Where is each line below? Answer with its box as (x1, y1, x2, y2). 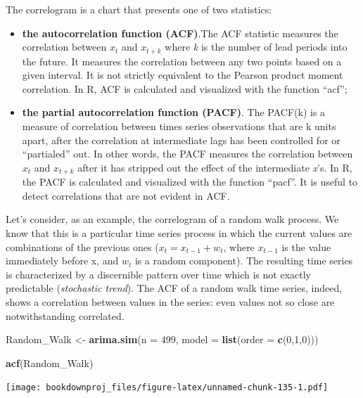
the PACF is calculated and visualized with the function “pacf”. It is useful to (22, 174, 358, 189)
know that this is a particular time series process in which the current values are (6, 226, 352, 240)
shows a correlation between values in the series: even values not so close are (6, 295, 335, 309)
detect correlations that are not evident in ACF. (22, 188, 230, 203)
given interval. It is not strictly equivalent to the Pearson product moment (22, 68, 343, 82)
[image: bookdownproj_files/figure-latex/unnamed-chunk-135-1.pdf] (6, 383, 329, 393)
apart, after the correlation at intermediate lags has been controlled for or (22, 132, 340, 147)
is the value (281, 239, 331, 254)
